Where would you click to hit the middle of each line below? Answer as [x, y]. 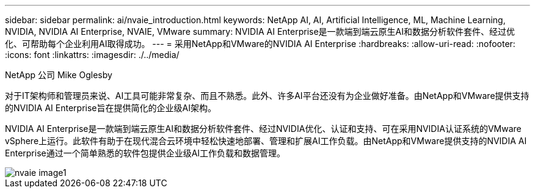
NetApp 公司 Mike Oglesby [59, 75]
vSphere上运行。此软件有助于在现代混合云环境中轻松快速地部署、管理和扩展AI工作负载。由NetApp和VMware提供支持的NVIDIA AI [266, 141]
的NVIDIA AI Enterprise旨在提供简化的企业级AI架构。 [111, 108]
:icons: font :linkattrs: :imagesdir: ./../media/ [92, 55]
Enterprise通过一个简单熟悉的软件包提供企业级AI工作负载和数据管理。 [145, 153]
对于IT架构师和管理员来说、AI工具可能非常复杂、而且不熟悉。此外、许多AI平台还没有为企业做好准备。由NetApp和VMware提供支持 [267, 96]
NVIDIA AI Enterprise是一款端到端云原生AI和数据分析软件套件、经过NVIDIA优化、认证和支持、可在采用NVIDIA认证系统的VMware [263, 129]
